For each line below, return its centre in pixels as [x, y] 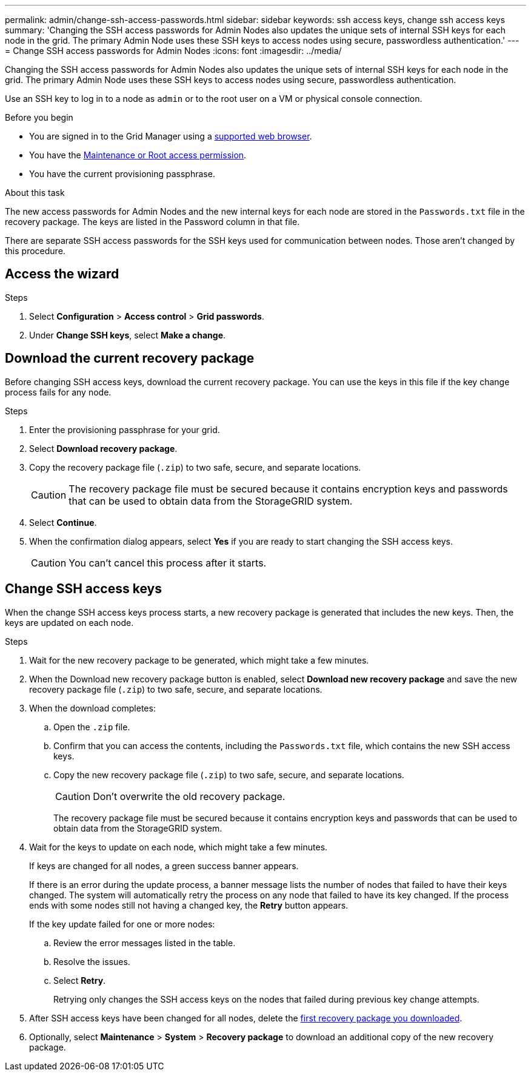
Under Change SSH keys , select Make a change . [128, 335]
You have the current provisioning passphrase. [122, 174]
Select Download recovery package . [103, 448]
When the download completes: [92, 708]
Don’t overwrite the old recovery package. [189, 796]
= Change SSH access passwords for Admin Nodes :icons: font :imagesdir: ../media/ [173, 51]
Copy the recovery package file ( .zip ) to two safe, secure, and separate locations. [195, 467]
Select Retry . [80, 980]
